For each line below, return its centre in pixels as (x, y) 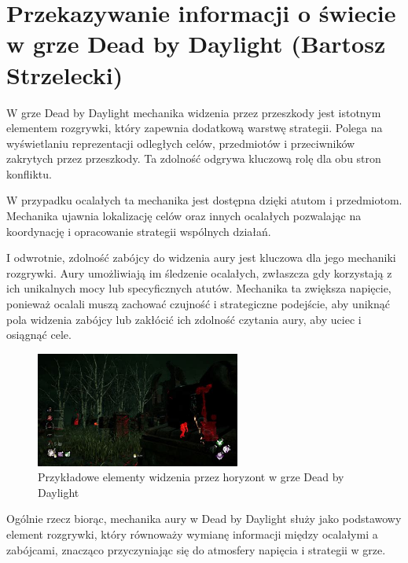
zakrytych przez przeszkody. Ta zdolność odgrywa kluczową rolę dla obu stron (194, 158)
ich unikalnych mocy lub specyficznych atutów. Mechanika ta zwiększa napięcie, (199, 288)
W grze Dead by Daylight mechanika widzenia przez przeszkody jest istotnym (194, 112)
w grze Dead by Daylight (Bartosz (196, 44)
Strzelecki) (65, 74)
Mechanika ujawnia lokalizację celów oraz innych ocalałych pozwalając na (184, 216)
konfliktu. (29, 173)
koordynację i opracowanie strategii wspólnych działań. (139, 231)
